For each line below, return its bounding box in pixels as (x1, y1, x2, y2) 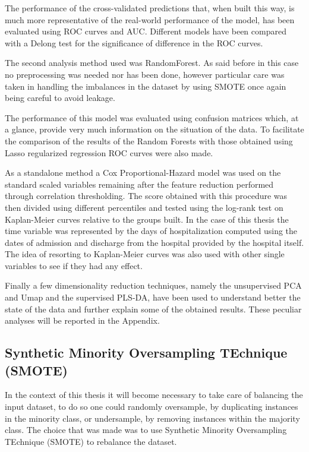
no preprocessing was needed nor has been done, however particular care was (5, 68, 285, 80)
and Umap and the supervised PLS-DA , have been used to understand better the (5, 291, 301, 304)
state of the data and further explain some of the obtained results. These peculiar (5, 302, 302, 315)
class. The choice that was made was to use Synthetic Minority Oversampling (5, 423, 287, 436)
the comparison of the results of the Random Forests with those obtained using (5, 134, 293, 147)
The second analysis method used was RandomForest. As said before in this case (5, 56, 299, 69)
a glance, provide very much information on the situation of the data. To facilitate (5, 123, 304, 135)
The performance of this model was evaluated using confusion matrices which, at (5, 111, 299, 124)
